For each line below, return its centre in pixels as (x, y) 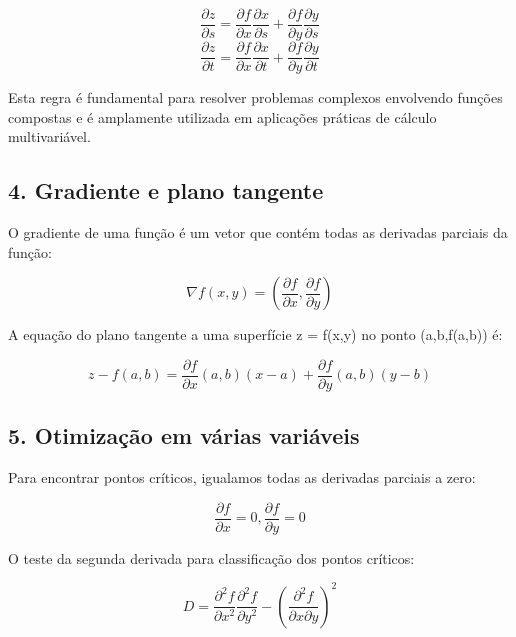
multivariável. (49, 136)
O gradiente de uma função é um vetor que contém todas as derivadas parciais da (258, 232)
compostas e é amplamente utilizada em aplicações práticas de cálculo (222, 116)
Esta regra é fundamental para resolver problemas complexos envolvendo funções (255, 97)
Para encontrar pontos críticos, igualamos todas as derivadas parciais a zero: (242, 477)
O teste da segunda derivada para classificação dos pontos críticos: (211, 557)
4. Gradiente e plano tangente (166, 190)
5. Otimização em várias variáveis (184, 435)
